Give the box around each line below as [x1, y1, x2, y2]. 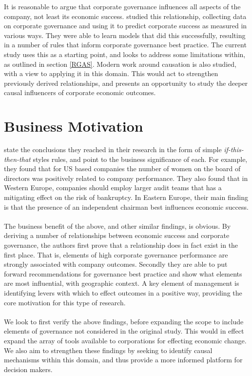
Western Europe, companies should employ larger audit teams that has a [4, 182, 222, 193]
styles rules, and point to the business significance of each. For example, [33, 154, 248, 164]
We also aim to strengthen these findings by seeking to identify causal [4, 345, 213, 355]
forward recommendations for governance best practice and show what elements [4, 268, 242, 278]
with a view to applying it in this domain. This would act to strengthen [4, 68, 218, 79]
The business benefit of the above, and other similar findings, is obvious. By [4, 220, 231, 231]
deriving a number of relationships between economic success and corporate [4, 230, 230, 240]
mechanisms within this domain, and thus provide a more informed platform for [4, 355, 243, 365]
